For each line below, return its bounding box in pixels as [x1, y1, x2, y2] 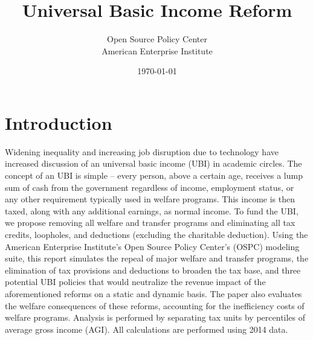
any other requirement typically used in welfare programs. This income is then [5, 193, 295, 205]
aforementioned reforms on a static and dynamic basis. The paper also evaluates [5, 287, 302, 300]
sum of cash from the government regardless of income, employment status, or [5, 181, 294, 193]
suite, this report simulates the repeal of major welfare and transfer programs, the [5, 252, 309, 265]
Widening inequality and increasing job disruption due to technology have [5, 145, 279, 158]
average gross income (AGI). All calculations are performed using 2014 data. [5, 322, 288, 335]
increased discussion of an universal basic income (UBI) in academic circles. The [5, 157, 302, 170]
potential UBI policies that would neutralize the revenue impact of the [5, 275, 266, 288]
